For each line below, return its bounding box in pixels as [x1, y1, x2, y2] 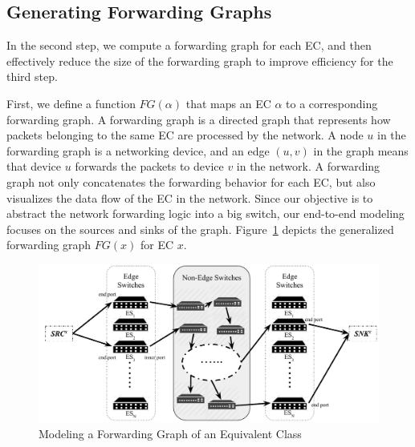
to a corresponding [286, 95, 378, 111]
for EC [140, 236, 174, 253]
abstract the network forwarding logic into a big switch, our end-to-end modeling [6, 205, 405, 222]
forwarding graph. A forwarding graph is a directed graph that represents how [6, 111, 391, 127]
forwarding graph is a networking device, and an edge [6, 142, 270, 159]
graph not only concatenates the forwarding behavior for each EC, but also [6, 173, 376, 190]
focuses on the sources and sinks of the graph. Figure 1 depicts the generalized [6, 220, 394, 237]
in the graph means [313, 142, 409, 159]
